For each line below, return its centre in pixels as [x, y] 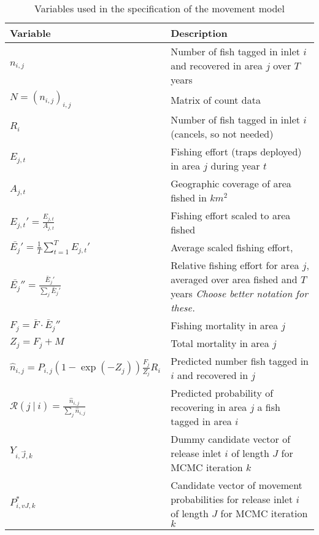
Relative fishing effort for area [235, 265]
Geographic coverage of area [231, 184]
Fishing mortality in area [225, 326]
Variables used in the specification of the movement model [159, 8]
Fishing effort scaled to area [231, 216]
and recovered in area [217, 65]
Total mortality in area [220, 343]
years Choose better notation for [239, 294]
